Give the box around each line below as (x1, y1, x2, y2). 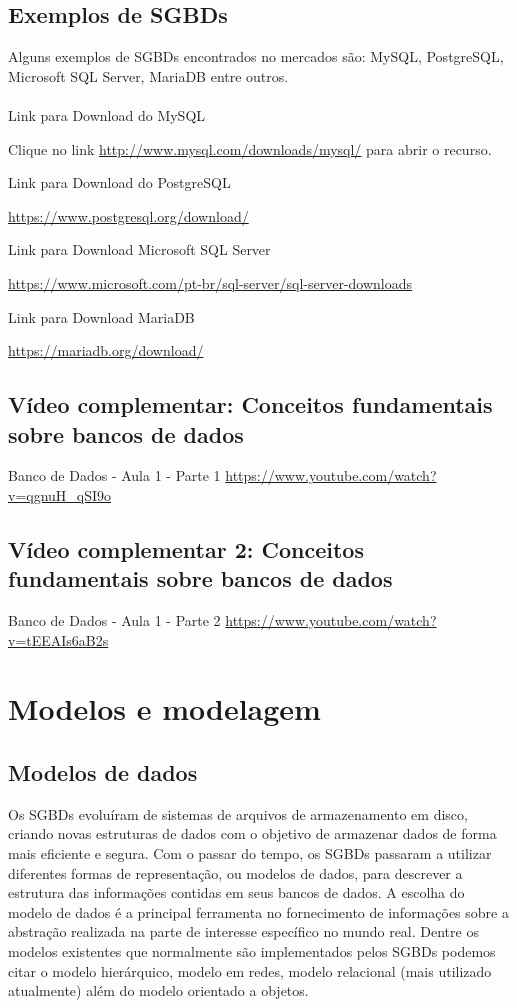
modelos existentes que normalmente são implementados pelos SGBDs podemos (8, 941, 496, 962)
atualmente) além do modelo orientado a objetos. (8, 980, 309, 1001)
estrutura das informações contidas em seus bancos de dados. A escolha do (8, 882, 465, 903)
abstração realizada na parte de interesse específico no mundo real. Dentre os (8, 921, 479, 942)
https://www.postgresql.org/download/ (8, 205, 249, 226)
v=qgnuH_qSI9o (8, 484, 112, 505)
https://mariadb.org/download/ (8, 340, 204, 361)
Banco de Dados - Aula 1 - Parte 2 (8, 610, 221, 631)
